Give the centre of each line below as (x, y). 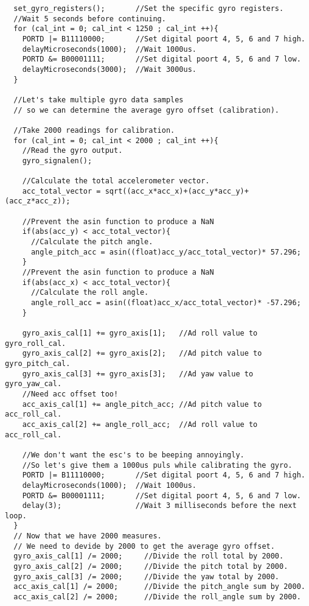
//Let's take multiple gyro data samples (99, 100)
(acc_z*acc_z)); (38, 201)
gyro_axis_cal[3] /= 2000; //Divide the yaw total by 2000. (147, 576)
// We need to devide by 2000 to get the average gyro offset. (144, 546)
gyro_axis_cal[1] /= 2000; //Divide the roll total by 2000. (149, 556)
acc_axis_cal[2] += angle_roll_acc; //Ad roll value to (140, 424)
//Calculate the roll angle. (90, 293)
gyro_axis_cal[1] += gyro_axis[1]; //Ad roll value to (140, 333)
